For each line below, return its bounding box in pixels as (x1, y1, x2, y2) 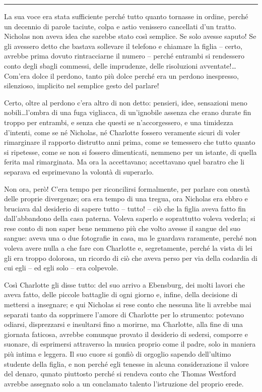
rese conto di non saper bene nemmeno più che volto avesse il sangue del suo (4, 222, 241, 233)
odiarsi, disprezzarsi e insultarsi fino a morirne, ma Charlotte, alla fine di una (4, 319, 243, 329)
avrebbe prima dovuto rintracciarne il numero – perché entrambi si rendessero (4, 50, 245, 61)
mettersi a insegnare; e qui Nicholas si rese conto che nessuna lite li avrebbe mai (4, 299, 251, 310)
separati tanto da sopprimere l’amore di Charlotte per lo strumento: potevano (4, 309, 244, 319)
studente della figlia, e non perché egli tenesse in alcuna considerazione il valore (4, 358, 249, 369)
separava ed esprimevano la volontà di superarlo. (4, 166, 154, 177)
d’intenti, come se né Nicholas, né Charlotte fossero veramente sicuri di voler (4, 127, 240, 137)
